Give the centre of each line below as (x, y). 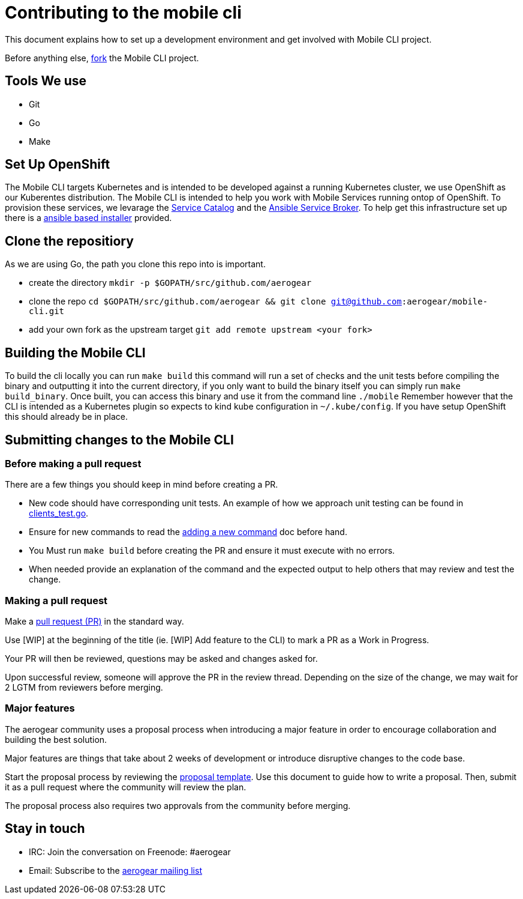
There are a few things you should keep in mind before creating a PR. (142, 485)
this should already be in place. (67, 417)
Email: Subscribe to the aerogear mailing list (115, 870)
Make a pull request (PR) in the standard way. (94, 622)
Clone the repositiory (69, 241)
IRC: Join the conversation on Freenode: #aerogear (130, 852)
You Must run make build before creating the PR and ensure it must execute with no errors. (212, 551)
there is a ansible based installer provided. (88, 218)
